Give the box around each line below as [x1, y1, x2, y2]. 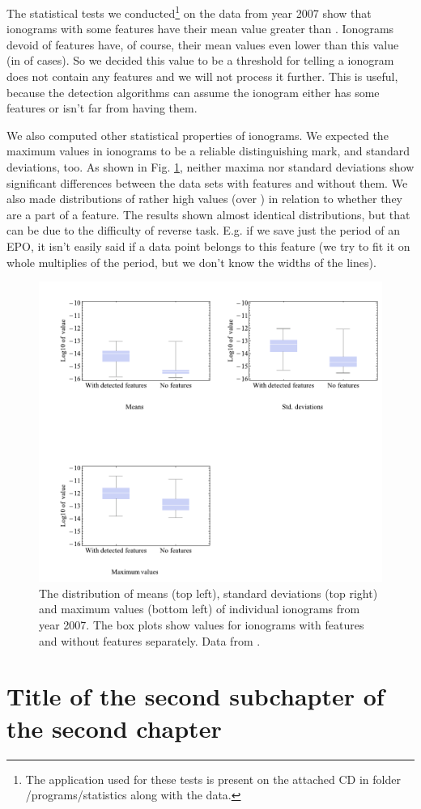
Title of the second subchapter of [6, 680, 385, 713]
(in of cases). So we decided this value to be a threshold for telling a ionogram [6, 52, 394, 69]
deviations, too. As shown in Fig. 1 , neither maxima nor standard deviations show [6, 159, 415, 175]
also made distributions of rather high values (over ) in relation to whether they [6, 190, 403, 207]
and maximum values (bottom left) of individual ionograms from [39, 600, 360, 617]
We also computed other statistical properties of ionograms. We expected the [6, 126, 389, 143]
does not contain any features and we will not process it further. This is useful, [6, 68, 398, 85]
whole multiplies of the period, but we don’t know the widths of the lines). [6, 253, 376, 270]
